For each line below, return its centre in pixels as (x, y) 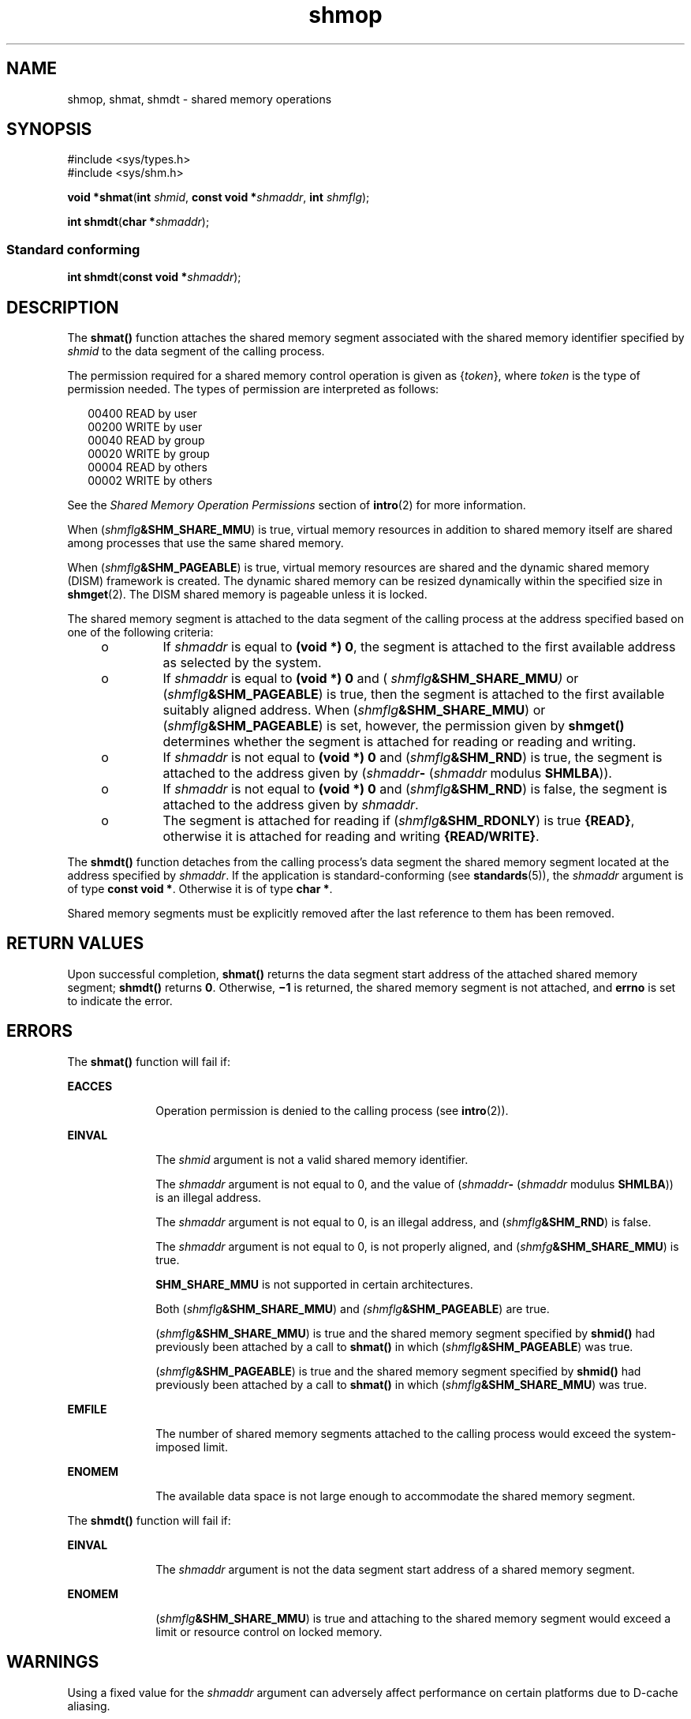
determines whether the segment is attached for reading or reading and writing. (400, 742)
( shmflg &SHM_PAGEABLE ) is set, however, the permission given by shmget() (394, 726)
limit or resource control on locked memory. (269, 1631)
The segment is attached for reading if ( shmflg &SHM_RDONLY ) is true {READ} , (399, 821)
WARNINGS (53, 1662)
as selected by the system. (242, 663)
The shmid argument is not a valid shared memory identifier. (312, 1159)
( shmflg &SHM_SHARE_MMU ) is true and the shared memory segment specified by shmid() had (405, 1333)
